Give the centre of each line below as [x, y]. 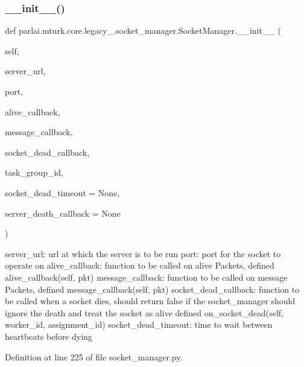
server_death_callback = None [63, 213]
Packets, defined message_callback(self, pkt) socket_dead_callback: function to [152, 289]
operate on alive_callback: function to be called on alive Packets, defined [140, 265]
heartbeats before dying [49, 336]
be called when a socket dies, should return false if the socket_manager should [150, 301]
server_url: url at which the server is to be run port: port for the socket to [143, 253]
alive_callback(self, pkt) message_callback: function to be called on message [146, 277]
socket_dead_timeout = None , [62, 192]
